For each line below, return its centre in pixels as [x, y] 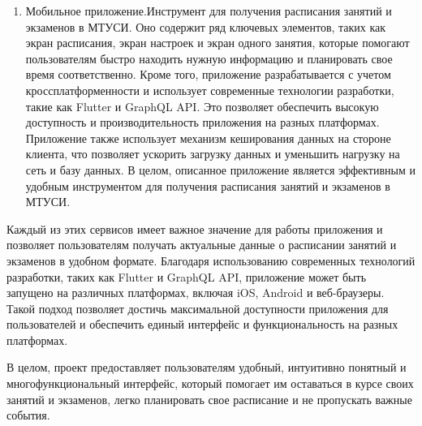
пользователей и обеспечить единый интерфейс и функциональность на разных [202, 324]
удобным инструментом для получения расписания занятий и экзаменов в [208, 185]
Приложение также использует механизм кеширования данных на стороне [208, 138]
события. [28, 415]
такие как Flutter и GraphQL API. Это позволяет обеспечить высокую [202, 106]
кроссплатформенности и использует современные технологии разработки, [210, 90]
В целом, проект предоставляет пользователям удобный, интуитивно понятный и [207, 367]
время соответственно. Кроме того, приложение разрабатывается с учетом [208, 74]
